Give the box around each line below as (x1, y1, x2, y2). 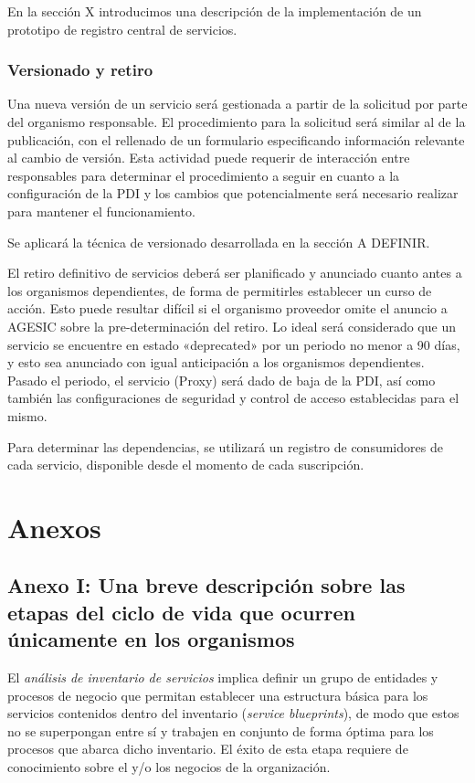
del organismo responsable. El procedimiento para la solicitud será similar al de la (7, 112, 466, 131)
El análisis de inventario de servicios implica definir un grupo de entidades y (7, 668, 438, 687)
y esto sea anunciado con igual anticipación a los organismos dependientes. (7, 353, 425, 372)
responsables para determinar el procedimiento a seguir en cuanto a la (7, 165, 400, 185)
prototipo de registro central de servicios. (7, 19, 237, 38)
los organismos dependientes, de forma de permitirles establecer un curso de (7, 280, 432, 300)
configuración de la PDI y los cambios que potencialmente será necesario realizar (7, 184, 459, 203)
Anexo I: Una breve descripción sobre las (7, 571, 406, 599)
